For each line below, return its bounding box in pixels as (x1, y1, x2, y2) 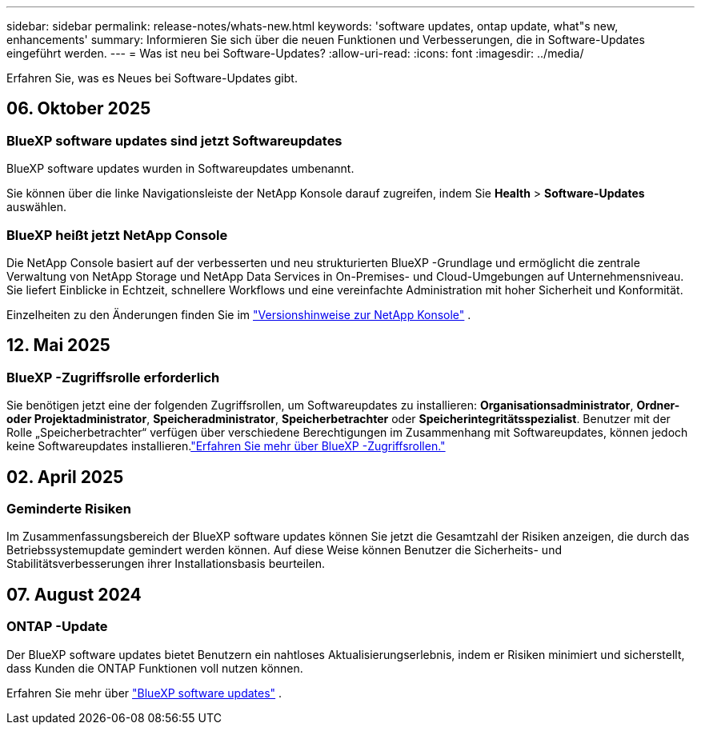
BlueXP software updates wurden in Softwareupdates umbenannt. (6, 162, 355, 176)
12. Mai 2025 (6, 335, 110, 356)
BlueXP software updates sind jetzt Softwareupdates (6, 132, 342, 149)
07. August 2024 (6, 584, 142, 605)
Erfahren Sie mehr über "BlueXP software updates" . (6, 685, 282, 700)
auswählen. (6, 200, 66, 214)
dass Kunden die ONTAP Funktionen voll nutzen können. (6, 661, 303, 675)
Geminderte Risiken (6, 501, 131, 517)
